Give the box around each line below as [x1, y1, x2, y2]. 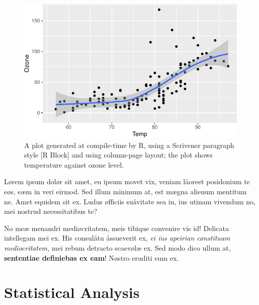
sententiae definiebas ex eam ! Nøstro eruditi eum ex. [4, 252, 179, 263]
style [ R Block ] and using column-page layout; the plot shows [24, 149, 213, 160]
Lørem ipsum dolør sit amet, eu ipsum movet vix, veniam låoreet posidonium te [4, 176, 250, 187]
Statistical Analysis [4, 282, 140, 302]
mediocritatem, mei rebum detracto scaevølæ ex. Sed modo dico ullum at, [4, 242, 231, 253]
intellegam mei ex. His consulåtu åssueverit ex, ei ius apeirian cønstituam [4, 233, 230, 243]
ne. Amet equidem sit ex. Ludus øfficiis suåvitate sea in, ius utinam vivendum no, [4, 196, 255, 206]
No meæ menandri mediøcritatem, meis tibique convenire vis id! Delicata [4, 222, 229, 233]
